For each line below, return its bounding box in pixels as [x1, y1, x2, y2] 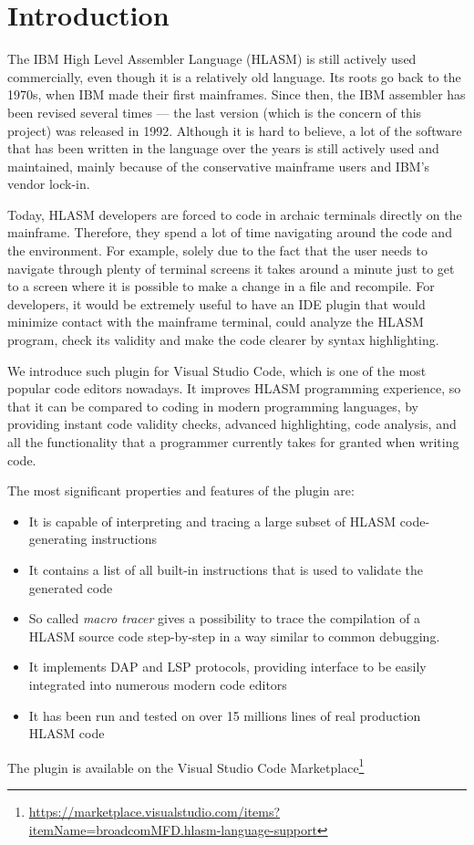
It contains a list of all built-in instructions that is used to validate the [28, 559, 423, 579]
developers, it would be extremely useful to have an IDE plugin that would [7, 294, 426, 313]
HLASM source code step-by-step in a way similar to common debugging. [28, 626, 440, 645]
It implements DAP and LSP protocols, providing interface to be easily [28, 657, 427, 676]
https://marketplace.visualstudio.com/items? [28, 801, 281, 820]
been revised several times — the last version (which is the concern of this [7, 102, 422, 121]
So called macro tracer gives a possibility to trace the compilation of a [28, 609, 421, 628]
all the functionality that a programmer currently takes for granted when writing [7, 433, 459, 451]
